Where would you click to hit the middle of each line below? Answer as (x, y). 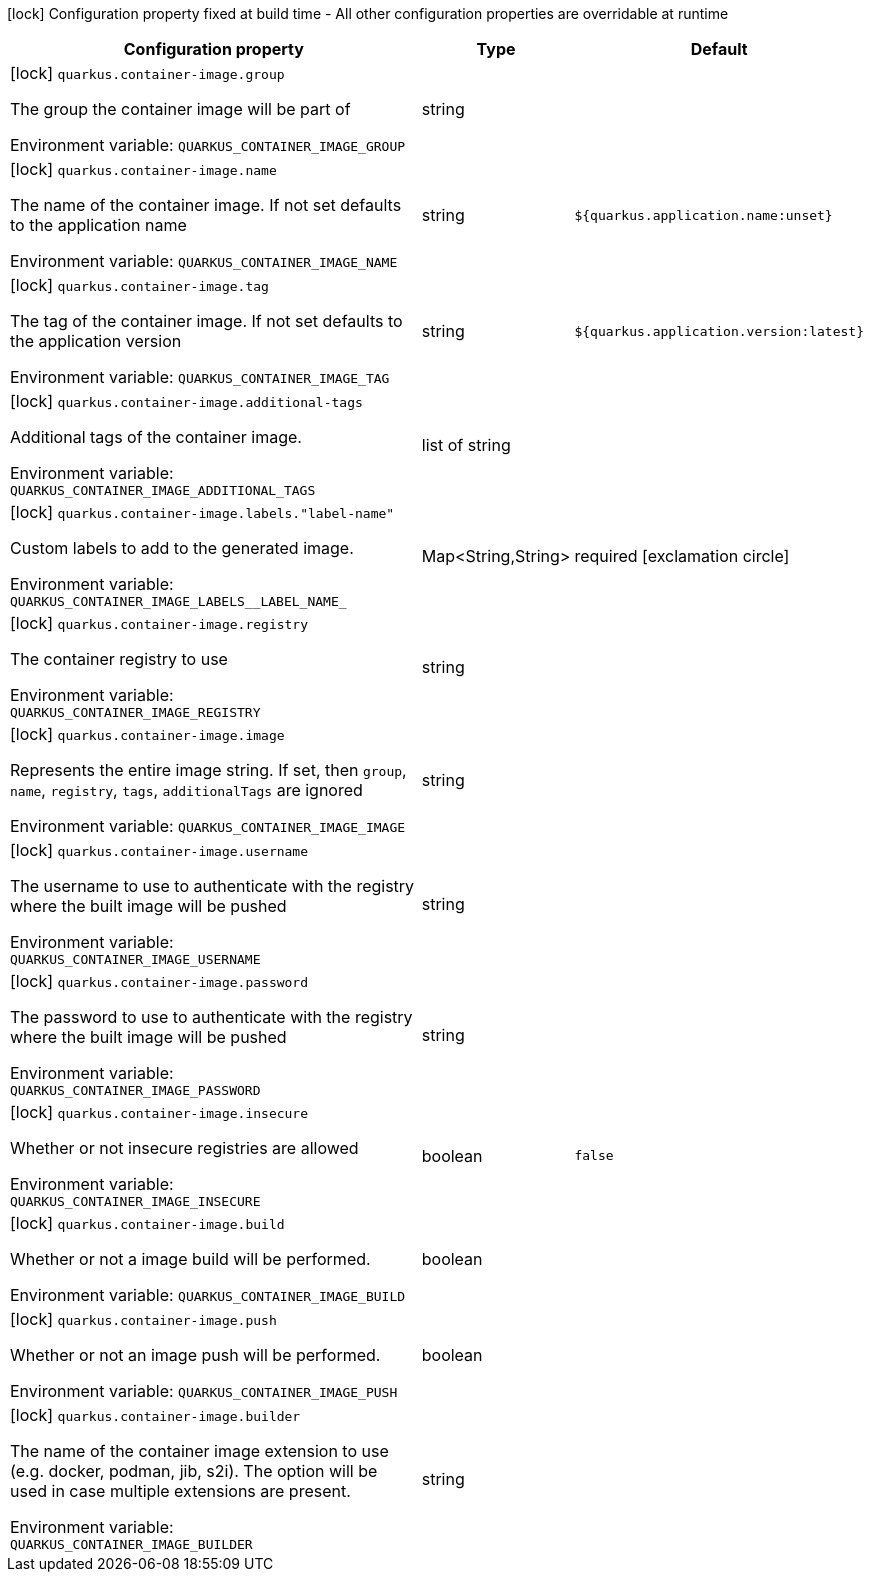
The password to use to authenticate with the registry (211, 1017)
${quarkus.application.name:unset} (703, 215)
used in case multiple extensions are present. (180, 1491)
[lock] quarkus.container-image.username (159, 850)
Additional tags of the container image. (156, 437)
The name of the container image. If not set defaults (206, 205)
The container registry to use (119, 659)
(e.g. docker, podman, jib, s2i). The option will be (194, 1471)
